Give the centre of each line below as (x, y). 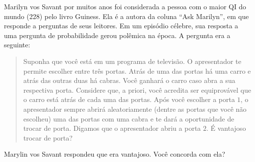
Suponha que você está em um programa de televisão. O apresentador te (132, 61)
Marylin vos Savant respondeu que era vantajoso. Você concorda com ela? (115, 154)
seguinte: (17, 45)
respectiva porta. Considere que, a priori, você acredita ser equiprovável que (137, 90)
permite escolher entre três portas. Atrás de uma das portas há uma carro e (137, 71)
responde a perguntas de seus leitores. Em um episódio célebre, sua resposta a (121, 26)
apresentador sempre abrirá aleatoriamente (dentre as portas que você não (135, 109)
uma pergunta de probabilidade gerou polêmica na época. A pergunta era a (117, 35)
